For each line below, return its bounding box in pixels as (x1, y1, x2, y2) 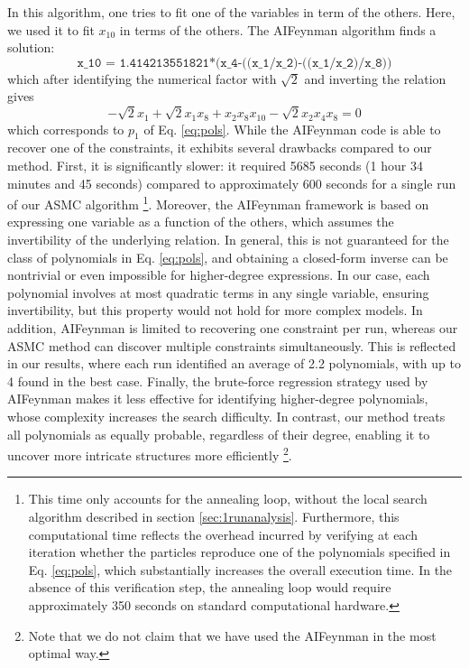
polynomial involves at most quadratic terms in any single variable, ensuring (7, 283, 429, 302)
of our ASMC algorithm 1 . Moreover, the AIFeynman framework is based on (7, 192, 429, 213)
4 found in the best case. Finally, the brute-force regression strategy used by (7, 371, 428, 390)
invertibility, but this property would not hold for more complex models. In (7, 301, 423, 320)
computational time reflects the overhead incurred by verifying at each (28, 524, 418, 543)
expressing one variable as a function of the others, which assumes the (7, 212, 394, 231)
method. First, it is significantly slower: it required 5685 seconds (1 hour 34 (7, 155, 423, 174)
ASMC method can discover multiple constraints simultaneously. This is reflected (7, 336, 456, 355)
